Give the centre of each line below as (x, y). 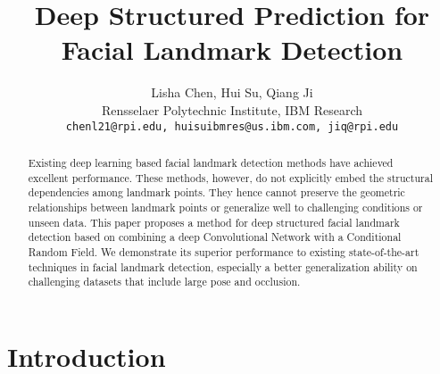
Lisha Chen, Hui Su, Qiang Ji (232, 92)
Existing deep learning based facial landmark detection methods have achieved (211, 162)
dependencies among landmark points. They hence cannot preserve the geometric (216, 192)
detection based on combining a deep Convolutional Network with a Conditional (215, 237)
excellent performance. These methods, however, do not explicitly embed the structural (230, 177)
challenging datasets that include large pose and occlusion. (164, 282)
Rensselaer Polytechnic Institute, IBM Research (232, 109)
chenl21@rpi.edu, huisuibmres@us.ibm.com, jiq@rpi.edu (232, 126)
